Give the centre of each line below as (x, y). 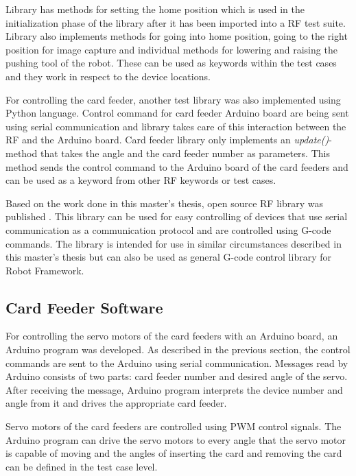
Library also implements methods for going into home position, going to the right (177, 36)
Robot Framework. (45, 270)
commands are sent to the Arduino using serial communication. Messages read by (177, 362)
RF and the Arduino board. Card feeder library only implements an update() (167, 140)
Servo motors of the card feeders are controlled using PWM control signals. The (174, 426)
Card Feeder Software (84, 307)
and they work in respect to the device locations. (108, 76)
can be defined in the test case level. (82, 466)
